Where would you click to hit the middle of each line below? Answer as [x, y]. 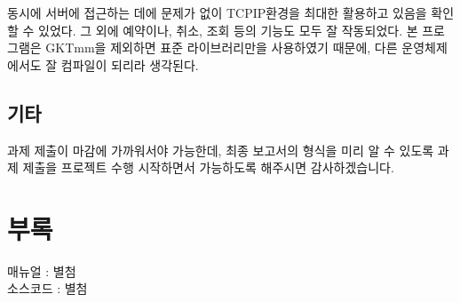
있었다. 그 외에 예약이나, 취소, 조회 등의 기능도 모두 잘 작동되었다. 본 [228, 30]
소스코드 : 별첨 [48, 288]
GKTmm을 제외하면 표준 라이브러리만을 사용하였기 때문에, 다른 [222, 48]
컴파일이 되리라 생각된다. [130, 64]
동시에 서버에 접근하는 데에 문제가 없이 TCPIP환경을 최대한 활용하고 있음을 [217, 12]
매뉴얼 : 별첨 [42, 270]
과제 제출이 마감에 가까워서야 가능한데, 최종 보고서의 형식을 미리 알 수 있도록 [221, 150]
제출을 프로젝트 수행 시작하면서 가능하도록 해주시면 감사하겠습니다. [208, 167]
